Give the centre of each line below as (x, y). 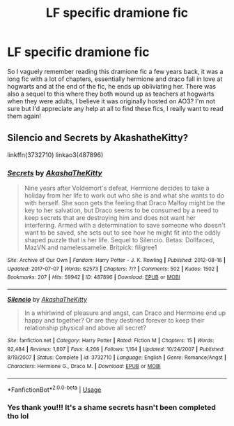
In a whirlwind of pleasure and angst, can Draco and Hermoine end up (125, 313)
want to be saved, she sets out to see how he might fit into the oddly (122, 233)
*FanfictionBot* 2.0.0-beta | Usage (54, 389)
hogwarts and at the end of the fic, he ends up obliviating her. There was (112, 86)
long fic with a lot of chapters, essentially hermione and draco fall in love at (115, 79)
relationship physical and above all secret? (85, 328)
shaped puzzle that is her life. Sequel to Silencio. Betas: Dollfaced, (119, 240)
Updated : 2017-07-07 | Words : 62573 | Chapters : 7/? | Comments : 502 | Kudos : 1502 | (113, 269)
